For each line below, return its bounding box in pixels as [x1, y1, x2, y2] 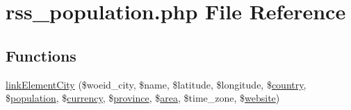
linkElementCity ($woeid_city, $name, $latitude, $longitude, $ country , [6, 77, 307, 91]
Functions [6, 44, 76, 66]
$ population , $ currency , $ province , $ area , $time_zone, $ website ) [6, 91, 280, 105]
